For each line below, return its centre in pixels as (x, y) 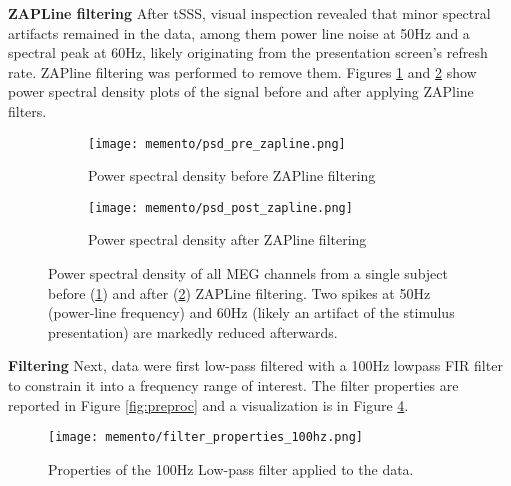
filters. (27, 110)
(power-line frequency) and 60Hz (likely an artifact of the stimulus (251, 312)
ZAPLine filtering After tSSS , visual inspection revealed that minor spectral (249, 13)
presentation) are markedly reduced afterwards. (193, 331)
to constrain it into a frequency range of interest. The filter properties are (233, 385)
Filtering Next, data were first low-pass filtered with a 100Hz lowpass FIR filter (255, 365)
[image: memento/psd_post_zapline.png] (220, 207)
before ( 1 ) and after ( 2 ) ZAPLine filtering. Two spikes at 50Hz (239, 292)
